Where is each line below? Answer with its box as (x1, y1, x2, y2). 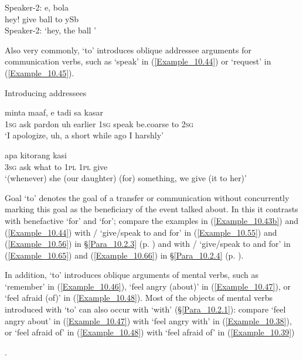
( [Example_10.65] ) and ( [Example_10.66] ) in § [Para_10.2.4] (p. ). (5, 249, 244, 261)
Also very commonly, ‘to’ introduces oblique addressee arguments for (5, 43, 251, 56)
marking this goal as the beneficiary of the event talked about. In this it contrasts (5, 203, 298, 215)
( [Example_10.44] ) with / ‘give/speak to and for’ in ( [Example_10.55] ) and (5, 226, 277, 238)
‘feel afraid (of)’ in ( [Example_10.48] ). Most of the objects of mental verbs (5, 291, 273, 304)
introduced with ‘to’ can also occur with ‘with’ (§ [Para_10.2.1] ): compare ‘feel (5, 303, 286, 315)
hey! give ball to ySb (5, 12, 79, 25)
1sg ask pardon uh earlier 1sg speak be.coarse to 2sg (5, 117, 194, 130)
